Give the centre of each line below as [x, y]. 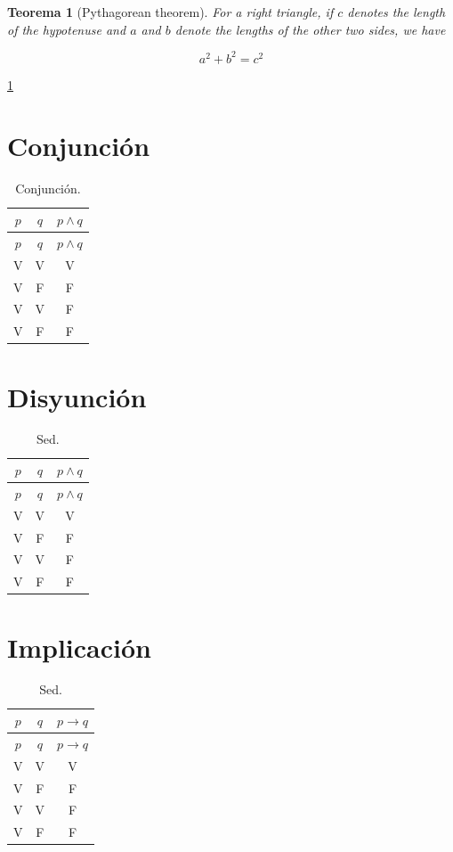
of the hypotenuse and [67, 29]
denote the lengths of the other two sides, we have [310, 29]
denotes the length [396, 12]
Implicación [79, 647]
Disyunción [77, 396]
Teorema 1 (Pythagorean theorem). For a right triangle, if [170, 12]
